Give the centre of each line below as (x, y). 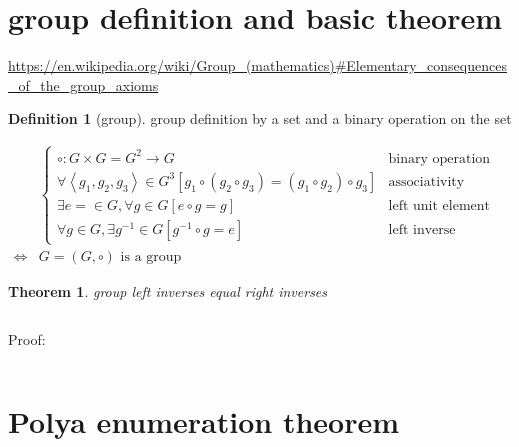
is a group (151, 257)
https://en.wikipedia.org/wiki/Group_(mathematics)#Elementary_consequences (257, 65)
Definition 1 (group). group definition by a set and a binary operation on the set (260, 118)
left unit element (439, 205)
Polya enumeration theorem (204, 421)
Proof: (27, 338)
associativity (426, 181)
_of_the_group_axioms (83, 84)
